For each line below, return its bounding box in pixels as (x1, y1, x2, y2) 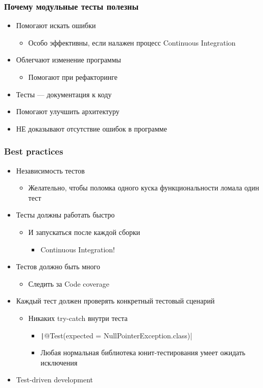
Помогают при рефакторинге (28, 72, 117, 82)
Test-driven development (16, 374, 93, 385)
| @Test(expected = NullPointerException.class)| (40, 330, 193, 340)
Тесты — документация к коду (16, 89, 112, 99)
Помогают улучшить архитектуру (16, 106, 119, 117)
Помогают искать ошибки (16, 20, 96, 31)
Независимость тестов (16, 165, 85, 176)
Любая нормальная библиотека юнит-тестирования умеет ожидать (40, 347, 246, 358)
